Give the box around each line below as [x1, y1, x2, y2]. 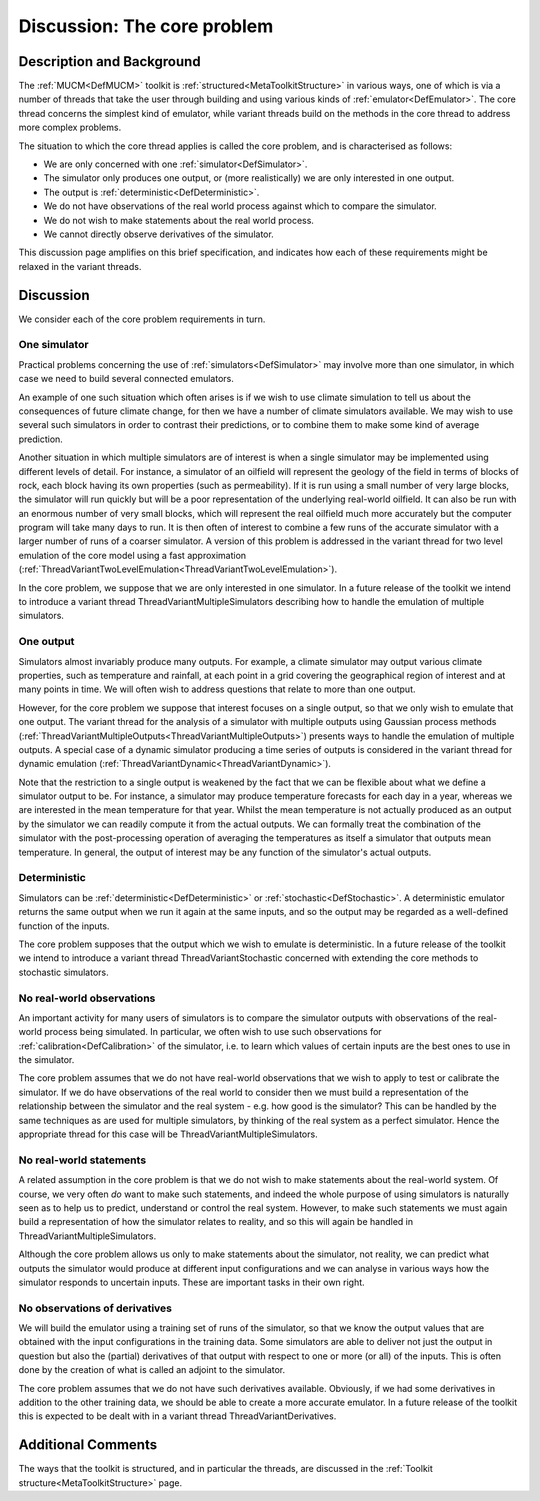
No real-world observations [18, 991, 156, 1005]
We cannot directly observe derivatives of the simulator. [43, 228, 274, 240]
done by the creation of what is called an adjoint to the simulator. [18, 1364, 286, 1376]
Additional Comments [18, 1436, 158, 1454]
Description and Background [18, 53, 201, 70]
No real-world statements [18, 1153, 147, 1167]
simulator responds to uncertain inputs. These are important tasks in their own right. [18, 1276, 365, 1288]
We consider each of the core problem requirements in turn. [18, 313, 266, 325]
